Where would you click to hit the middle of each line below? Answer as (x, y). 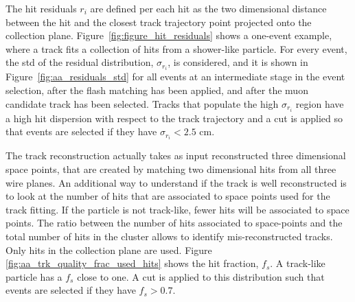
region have (320, 103)
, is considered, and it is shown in (238, 62)
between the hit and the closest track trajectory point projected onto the (159, 22)
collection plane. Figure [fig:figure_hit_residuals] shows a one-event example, (169, 35)
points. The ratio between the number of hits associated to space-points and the (174, 223)
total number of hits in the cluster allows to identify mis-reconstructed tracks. (169, 236)
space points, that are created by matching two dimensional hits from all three (171, 169)
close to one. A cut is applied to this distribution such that (201, 276)
